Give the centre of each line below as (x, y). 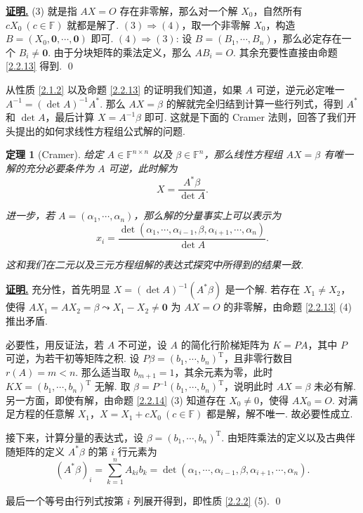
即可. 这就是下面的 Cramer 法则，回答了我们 (245, 117)
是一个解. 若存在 (263, 289)
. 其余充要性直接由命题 (285, 52)
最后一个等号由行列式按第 (65, 501)
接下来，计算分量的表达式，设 (74, 437)
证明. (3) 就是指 (41, 11)
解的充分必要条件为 (50, 168)
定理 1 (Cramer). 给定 (55, 154)
